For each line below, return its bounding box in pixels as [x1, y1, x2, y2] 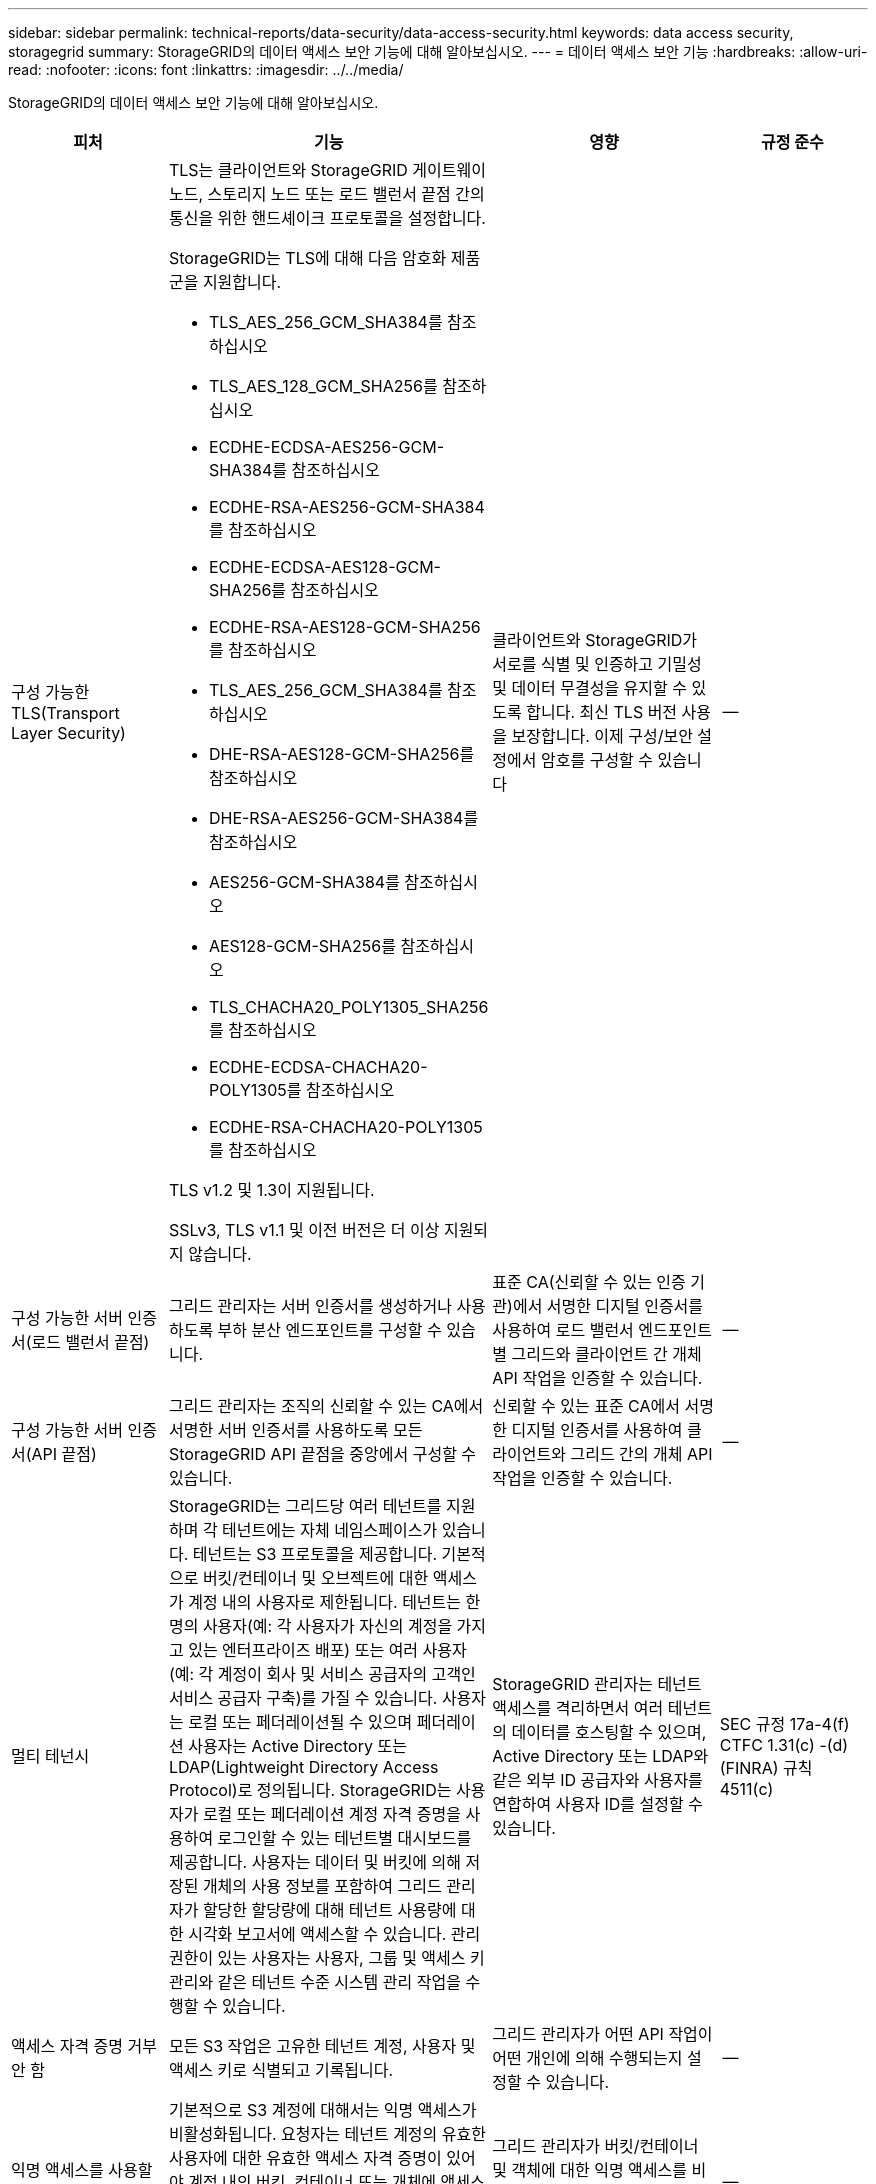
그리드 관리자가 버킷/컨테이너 [492, 2136, 699, 2156]
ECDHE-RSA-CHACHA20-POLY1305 [208, 1117, 483, 1137]
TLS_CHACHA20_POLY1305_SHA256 [208, 997, 489, 1017]
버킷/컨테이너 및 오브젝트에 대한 [202, 1568, 429, 1588]
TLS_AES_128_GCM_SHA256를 [208, 376, 438, 396]
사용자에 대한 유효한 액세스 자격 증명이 [168, 2148, 442, 2168]
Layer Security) [11, 723, 126, 743]
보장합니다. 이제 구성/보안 [511, 726, 693, 746]
